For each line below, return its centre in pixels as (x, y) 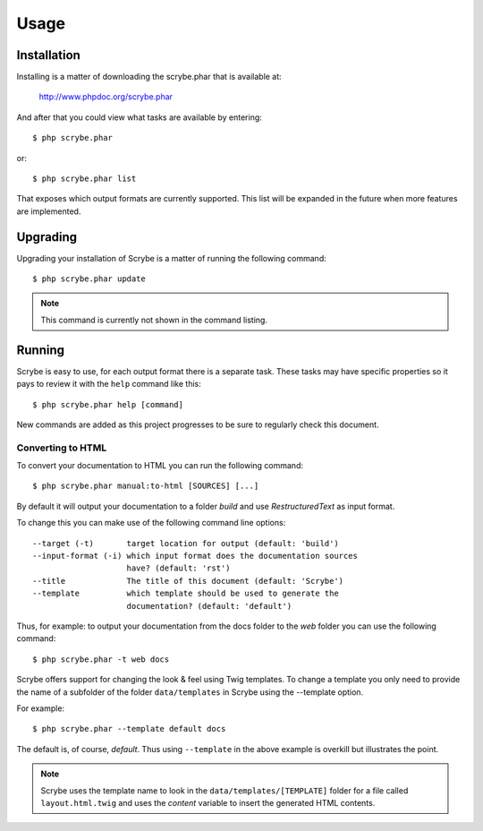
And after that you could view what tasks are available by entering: (140, 117)
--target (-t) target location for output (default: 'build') (186, 543)
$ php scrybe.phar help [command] (108, 404)
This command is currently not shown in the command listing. (154, 320)
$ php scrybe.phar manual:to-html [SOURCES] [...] (146, 486)
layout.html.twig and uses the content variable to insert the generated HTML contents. (208, 802)
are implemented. (49, 211)
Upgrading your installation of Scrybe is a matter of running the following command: (171, 258)
